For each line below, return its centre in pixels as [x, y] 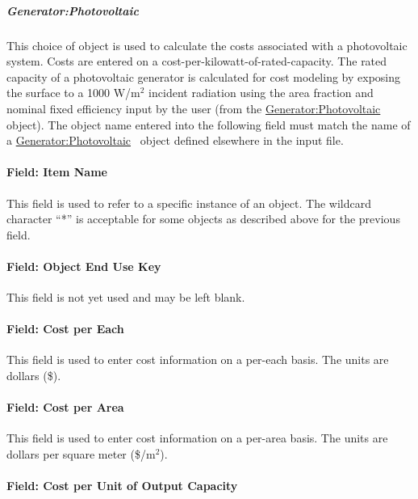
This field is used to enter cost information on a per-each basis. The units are [198, 359]
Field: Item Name [57, 172]
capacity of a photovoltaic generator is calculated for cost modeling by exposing [204, 76]
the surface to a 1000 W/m [73, 93]
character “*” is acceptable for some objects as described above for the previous [203, 219]
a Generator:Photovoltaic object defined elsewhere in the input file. [175, 140]
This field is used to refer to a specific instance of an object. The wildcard [189, 203]
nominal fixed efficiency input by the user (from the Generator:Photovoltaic [194, 108]
